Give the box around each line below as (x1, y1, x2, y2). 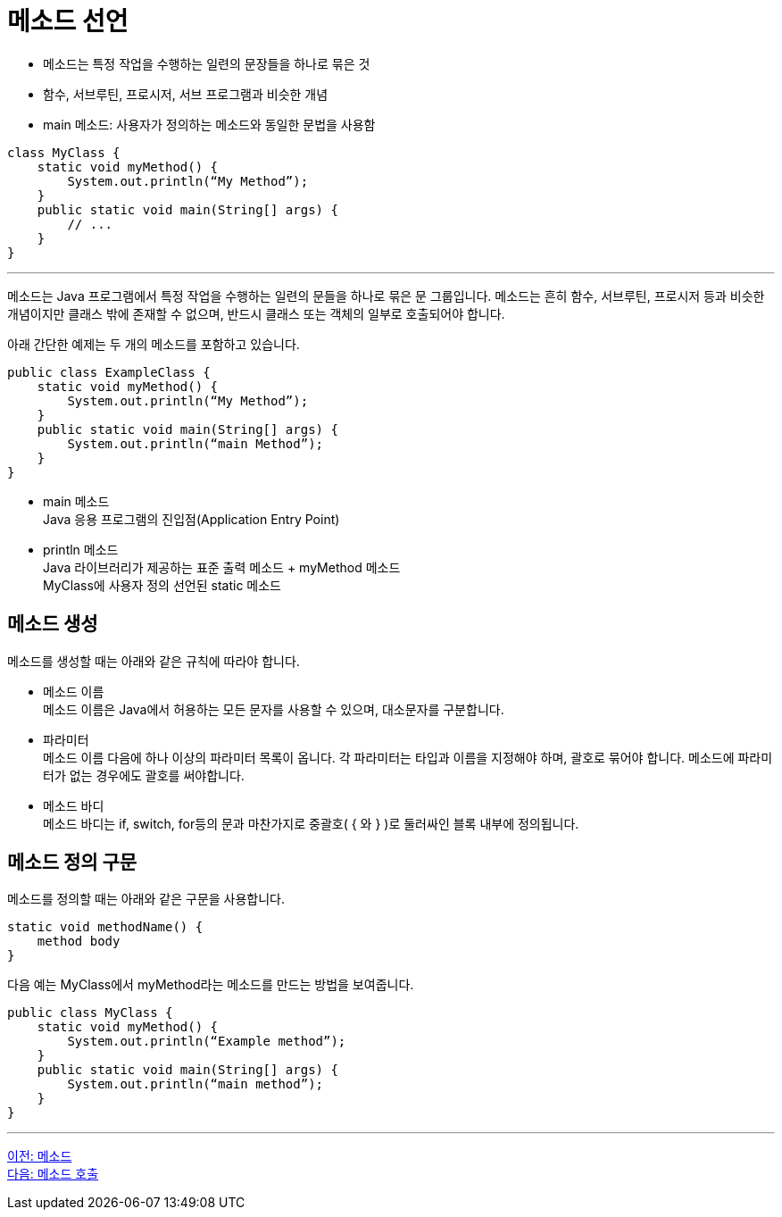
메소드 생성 (7, 613, 98, 636)
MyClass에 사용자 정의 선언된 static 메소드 (43, 577, 281, 593)
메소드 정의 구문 (7, 851, 137, 874)
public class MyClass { (7, 1005, 173, 1021)
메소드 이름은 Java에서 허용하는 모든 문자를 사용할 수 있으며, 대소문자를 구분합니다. (43, 701, 504, 717)
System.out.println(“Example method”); (67, 1034, 346, 1049)
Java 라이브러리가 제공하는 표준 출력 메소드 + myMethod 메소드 (43, 559, 401, 575)
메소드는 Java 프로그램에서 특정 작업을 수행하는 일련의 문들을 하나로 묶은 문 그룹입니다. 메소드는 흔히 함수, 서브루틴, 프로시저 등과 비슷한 (7, 288, 765, 304)
